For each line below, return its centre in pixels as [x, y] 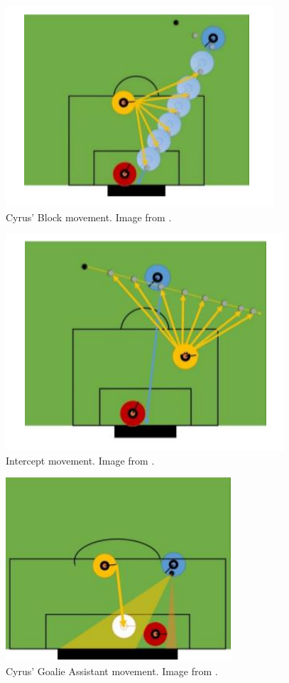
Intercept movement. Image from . [80, 460]
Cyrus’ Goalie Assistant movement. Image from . [112, 671]
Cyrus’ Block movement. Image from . [89, 217]
